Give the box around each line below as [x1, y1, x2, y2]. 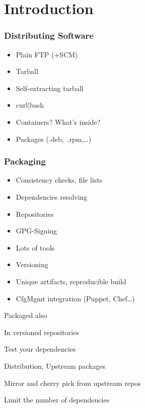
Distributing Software [4, 29, 94, 42]
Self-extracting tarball [16, 83, 84, 93]
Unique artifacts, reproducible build [16, 276, 126, 286]
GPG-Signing [16, 225, 57, 236]
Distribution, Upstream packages [4, 360, 106, 371]
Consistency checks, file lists [16, 175, 103, 185]
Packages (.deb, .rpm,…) [16, 133, 92, 144]
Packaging [4, 155, 46, 168]
